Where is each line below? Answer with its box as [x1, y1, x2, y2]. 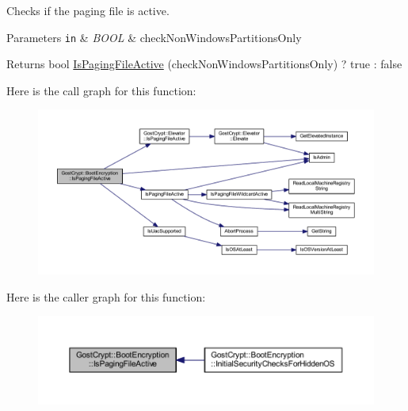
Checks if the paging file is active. [6, 2, 170, 18]
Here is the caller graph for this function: [6, 288, 206, 305]
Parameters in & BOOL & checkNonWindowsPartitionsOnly [6, 29, 302, 45]
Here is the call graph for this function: [6, 82, 196, 98]
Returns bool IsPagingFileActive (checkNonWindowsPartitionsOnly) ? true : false [6, 56, 402, 72]
